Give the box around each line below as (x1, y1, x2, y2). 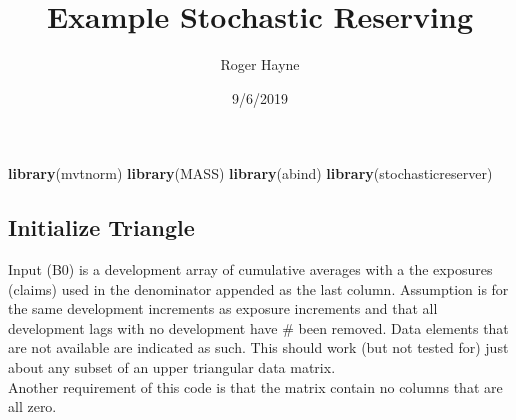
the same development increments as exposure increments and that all (8, 298, 438, 319)
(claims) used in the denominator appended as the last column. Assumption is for (8, 278, 509, 299)
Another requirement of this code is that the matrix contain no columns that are (8, 376, 503, 397)
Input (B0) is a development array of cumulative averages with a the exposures (8, 259, 493, 280)
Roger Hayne (220, 54, 300, 75)
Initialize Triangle (8, 212, 195, 243)
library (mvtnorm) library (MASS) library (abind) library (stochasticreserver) (8, 163, 493, 184)
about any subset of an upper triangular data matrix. (8, 357, 336, 378)
